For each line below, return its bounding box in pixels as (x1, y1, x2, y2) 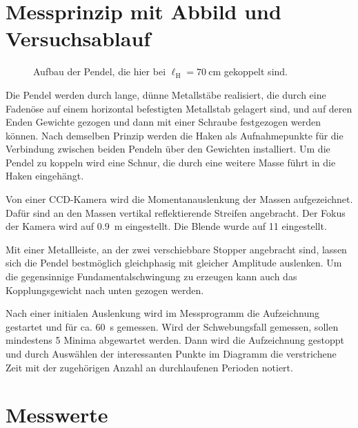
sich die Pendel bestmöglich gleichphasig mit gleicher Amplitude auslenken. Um (6, 255, 342, 270)
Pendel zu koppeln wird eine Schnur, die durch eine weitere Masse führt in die (6, 155, 336, 169)
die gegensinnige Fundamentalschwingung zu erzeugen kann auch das (6, 269, 297, 284)
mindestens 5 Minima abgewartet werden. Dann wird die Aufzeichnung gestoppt (6, 333, 344, 347)
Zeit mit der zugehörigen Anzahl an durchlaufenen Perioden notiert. (6, 360, 293, 374)
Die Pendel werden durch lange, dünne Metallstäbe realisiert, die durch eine (6, 87, 326, 101)
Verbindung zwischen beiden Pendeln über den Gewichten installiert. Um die (6, 142, 330, 156)
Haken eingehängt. (6, 168, 84, 183)
